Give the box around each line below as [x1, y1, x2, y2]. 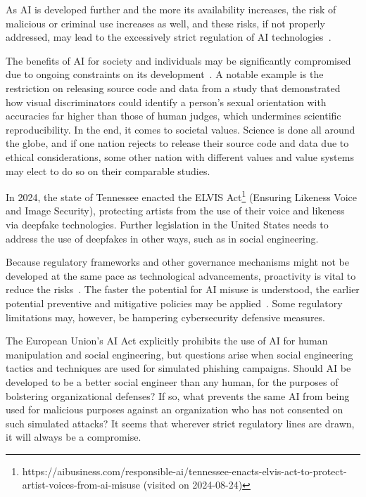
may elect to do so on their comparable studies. [6, 163, 210, 178]
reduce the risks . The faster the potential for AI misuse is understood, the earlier [6, 282, 360, 297]
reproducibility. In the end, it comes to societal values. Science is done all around [6, 122, 355, 136]
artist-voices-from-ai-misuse [22, 477, 140, 492]
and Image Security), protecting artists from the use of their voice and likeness [6, 203, 345, 218]
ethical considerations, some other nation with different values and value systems [6, 149, 354, 164]
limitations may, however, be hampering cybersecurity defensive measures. [6, 309, 326, 324]
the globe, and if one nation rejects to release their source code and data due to [6, 136, 349, 150]
